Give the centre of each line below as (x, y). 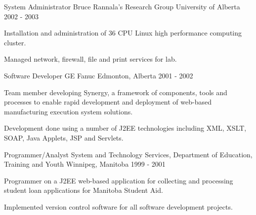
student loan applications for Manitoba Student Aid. (84, 190)
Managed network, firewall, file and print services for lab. (90, 59)
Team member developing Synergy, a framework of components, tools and (116, 92)
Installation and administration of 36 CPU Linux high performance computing (123, 33)
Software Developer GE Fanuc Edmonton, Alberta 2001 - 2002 (99, 75)
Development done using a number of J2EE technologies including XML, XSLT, (125, 128)
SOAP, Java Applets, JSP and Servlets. (64, 137)
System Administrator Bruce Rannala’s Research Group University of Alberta (122, 6)
